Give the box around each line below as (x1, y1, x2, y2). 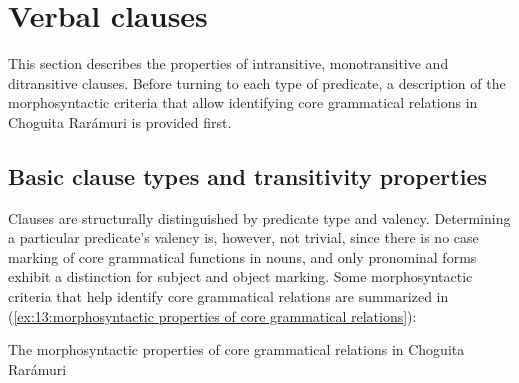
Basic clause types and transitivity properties (8, 160, 487, 191)
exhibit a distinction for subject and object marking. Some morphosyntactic (8, 266, 473, 287)
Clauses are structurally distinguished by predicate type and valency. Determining (8, 207, 511, 228)
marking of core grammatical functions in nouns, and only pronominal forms (8, 246, 477, 267)
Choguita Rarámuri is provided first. (8, 111, 232, 132)
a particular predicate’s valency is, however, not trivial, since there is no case (8, 227, 479, 248)
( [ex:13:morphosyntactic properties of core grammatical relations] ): (8, 305, 417, 326)
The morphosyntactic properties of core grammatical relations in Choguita (8, 339, 465, 360)
